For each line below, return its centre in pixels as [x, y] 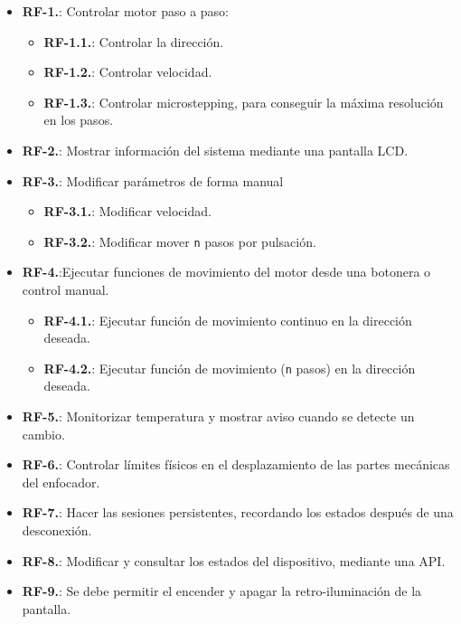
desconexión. [57, 530]
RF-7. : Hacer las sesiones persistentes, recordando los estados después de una [238, 512]
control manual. [66, 289]
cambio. [43, 434]
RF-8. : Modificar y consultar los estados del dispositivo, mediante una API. [234, 560]
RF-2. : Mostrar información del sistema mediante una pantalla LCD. [215, 150]
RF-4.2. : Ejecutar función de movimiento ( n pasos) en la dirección [230, 368]
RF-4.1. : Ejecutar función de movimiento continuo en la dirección [228, 320]
